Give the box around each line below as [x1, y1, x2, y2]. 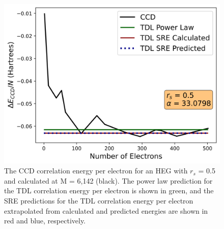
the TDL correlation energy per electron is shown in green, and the [4, 185, 214, 196]
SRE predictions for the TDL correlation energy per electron [4, 195, 193, 206]
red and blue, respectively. [4, 215, 86, 226]
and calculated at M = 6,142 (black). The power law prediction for [4, 175, 213, 186]
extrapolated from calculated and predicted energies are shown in [4, 205, 208, 216]
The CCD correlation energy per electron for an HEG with [4, 165, 188, 176]
